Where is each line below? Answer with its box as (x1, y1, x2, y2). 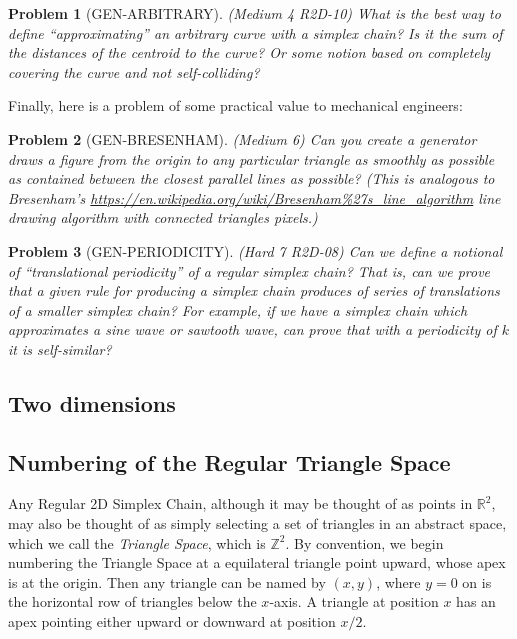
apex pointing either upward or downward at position (8, 611, 336, 632)
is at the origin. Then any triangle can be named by (8, 571, 326, 592)
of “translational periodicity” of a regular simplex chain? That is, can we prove (8, 260, 491, 281)
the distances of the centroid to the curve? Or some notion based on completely (8, 42, 491, 63)
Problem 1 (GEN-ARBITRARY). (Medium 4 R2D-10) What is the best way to (8, 3, 501, 23)
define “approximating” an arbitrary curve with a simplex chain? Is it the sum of (8, 22, 503, 43)
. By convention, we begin (285, 532, 444, 553)
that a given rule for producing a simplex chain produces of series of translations (8, 280, 500, 301)
